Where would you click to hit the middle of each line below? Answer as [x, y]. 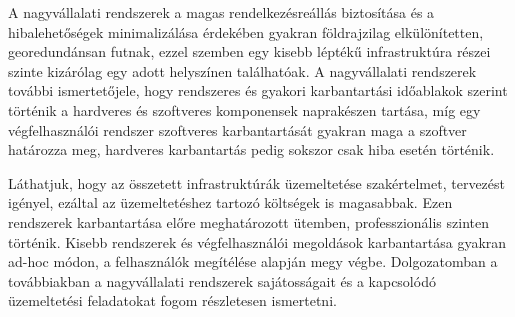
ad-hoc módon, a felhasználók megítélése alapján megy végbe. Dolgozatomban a [253, 261]
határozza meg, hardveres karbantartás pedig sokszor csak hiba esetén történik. [251, 149]
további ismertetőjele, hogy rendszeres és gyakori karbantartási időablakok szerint [258, 90]
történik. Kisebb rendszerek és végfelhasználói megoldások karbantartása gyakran [257, 241]
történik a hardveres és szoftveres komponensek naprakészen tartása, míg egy [244, 109]
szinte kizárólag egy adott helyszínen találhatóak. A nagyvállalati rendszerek [242, 70]
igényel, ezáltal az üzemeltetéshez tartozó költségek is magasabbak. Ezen [230, 202]
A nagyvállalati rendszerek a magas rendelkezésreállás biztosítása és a [221, 12]
